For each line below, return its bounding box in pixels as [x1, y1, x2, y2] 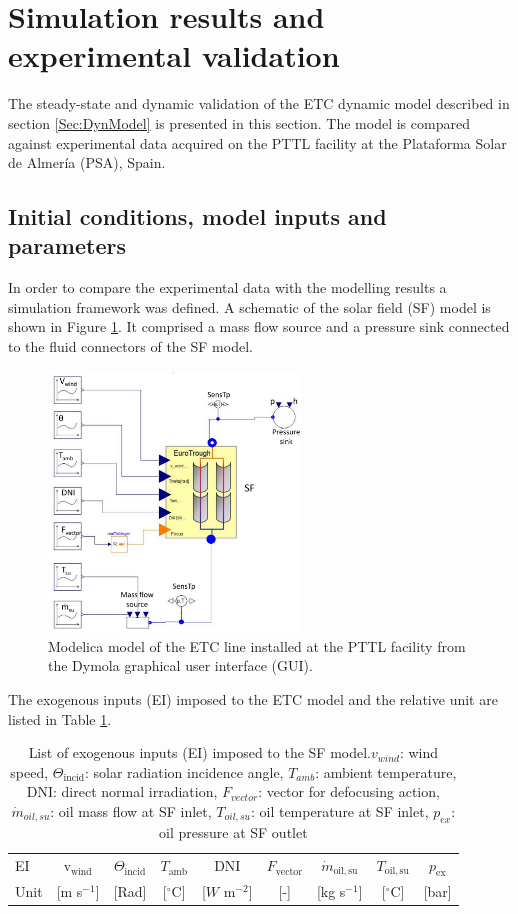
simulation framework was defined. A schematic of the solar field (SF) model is [8, 296, 491, 317]
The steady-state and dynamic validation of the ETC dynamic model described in [8, 93, 510, 114]
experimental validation [8, 35, 340, 76]
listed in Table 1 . [8, 708, 112, 729]
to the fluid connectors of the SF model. [8, 336, 253, 357]
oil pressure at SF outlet [159, 821, 308, 842]
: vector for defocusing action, [258, 781, 440, 802]
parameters [8, 230, 126, 261]
